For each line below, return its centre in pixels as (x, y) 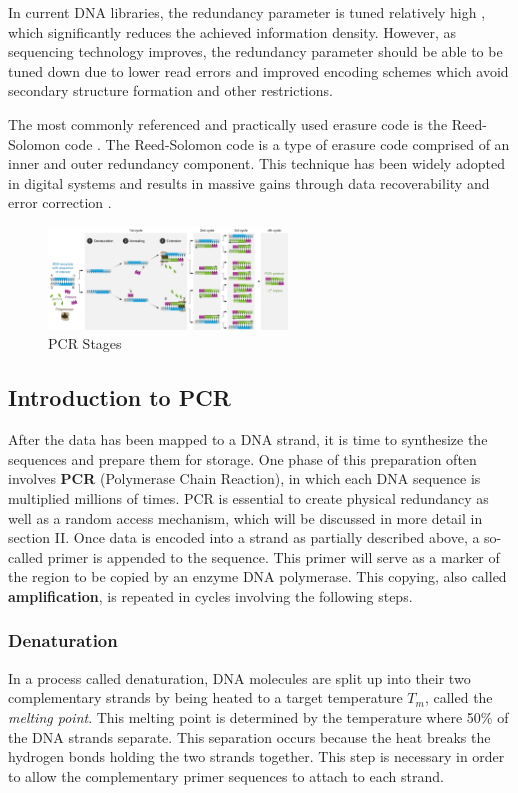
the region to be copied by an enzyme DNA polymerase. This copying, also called (257, 576)
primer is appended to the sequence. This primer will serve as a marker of (273, 556)
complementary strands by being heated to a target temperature (205, 697)
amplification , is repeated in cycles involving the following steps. (210, 595)
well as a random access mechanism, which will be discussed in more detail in (245, 517)
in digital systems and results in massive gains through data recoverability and (249, 182)
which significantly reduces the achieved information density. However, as (232, 31)
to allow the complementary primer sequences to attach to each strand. (226, 775)
